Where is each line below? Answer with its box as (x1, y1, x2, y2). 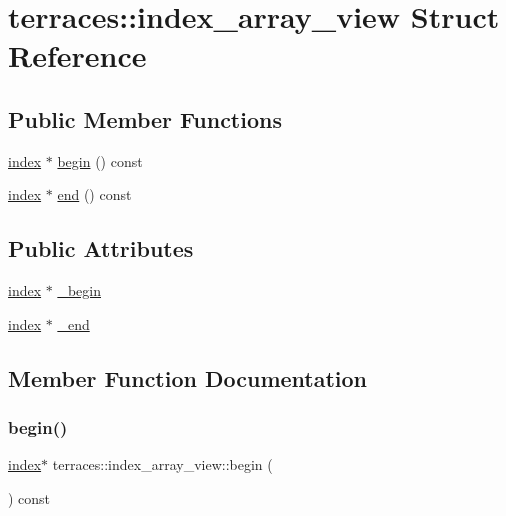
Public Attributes (8, 233, 194, 264)
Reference (8, 35, 147, 76)
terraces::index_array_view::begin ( (52, 454, 273, 475)
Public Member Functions (8, 103, 282, 134)
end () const (57, 184, 132, 205)
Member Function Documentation (8, 362, 368, 393)
